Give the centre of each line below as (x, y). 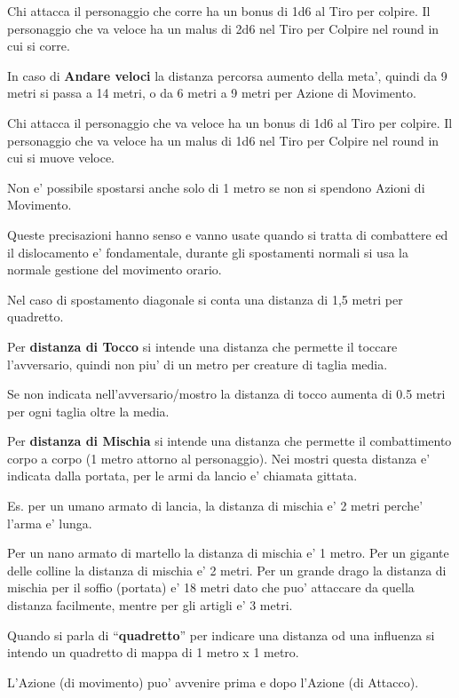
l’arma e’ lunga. (50, 523)
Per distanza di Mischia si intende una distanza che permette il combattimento (229, 441)
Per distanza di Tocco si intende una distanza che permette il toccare (202, 346)
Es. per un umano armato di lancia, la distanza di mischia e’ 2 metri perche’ (215, 506)
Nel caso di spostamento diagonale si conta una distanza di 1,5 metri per (205, 299)
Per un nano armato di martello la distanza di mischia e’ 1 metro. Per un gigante (228, 553)
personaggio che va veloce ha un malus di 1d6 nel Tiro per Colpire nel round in (223, 140)
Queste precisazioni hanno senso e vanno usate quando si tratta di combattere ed (228, 234)
